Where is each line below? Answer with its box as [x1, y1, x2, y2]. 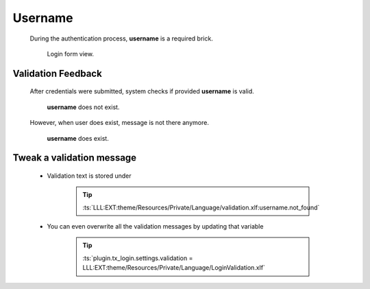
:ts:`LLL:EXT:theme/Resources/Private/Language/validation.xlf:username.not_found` [82, 203, 320, 211]
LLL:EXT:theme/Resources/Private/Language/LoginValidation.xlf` [82, 264, 265, 272]
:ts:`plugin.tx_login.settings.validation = [82, 254, 193, 262]
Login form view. [47, 49, 94, 58]
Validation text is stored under [47, 172, 132, 180]
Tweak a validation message [12, 152, 137, 164]
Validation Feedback [12, 67, 102, 79]
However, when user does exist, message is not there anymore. [29, 119, 209, 127]
